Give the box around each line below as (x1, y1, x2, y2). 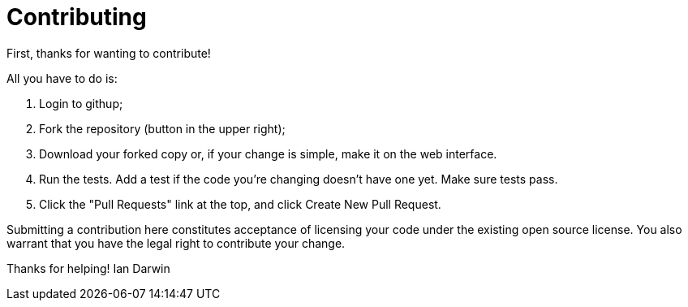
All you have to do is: (6, 71, 118, 85)
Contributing (6, 3, 147, 31)
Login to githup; (39, 96, 123, 110)
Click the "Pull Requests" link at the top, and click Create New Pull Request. (39, 197, 441, 211)
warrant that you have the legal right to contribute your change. (6, 236, 346, 250)
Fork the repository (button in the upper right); (39, 121, 286, 136)
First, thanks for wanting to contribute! (6, 45, 211, 60)
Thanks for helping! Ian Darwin (6, 261, 170, 275)
